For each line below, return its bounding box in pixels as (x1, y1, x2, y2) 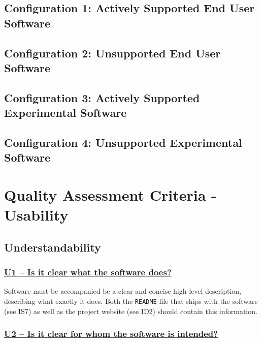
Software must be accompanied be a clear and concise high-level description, (4, 286, 241, 296)
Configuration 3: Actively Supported (4, 89, 200, 105)
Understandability (4, 239, 101, 255)
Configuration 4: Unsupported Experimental (4, 134, 242, 150)
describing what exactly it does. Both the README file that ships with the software (4, 295, 258, 306)
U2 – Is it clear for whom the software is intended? (4, 327, 218, 340)
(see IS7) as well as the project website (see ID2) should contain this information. (4, 305, 257, 316)
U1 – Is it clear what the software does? (4, 265, 172, 278)
